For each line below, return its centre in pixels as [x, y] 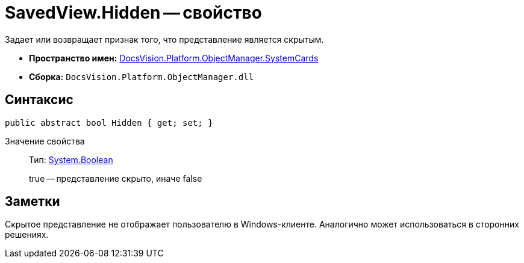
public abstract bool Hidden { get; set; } [109, 122]
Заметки [33, 202]
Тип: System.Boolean [71, 159]
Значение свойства [45, 141]
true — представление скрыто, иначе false [116, 178]
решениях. [27, 235]
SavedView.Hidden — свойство [133, 13]
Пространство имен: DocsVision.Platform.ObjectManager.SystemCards [174, 58]
